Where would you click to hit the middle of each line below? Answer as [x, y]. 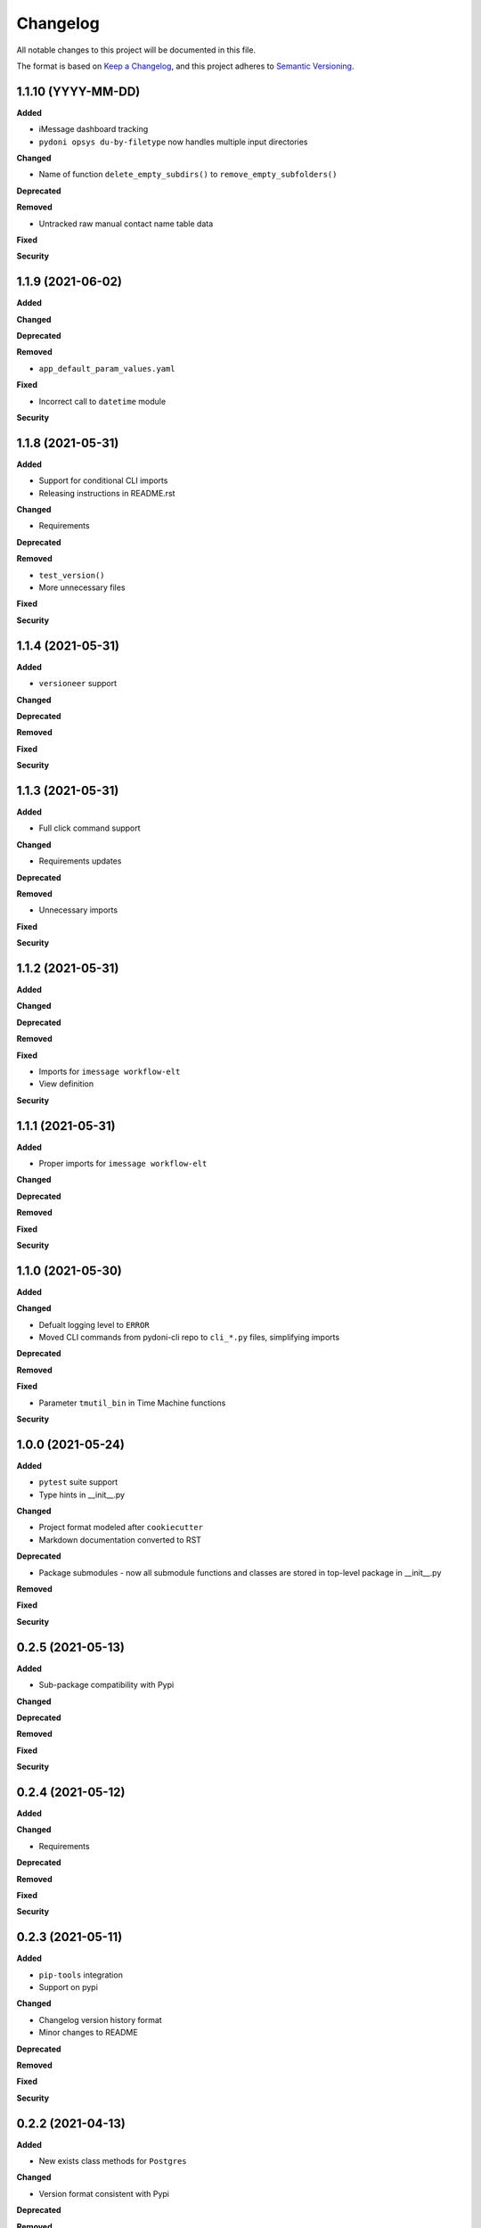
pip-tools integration [81, 1975]
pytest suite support [78, 1482]
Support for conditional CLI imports [103, 480]
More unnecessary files [82, 587]
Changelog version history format [100, 2019]
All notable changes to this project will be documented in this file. [136, 50]
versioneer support [78, 684]
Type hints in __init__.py [82, 1495]
